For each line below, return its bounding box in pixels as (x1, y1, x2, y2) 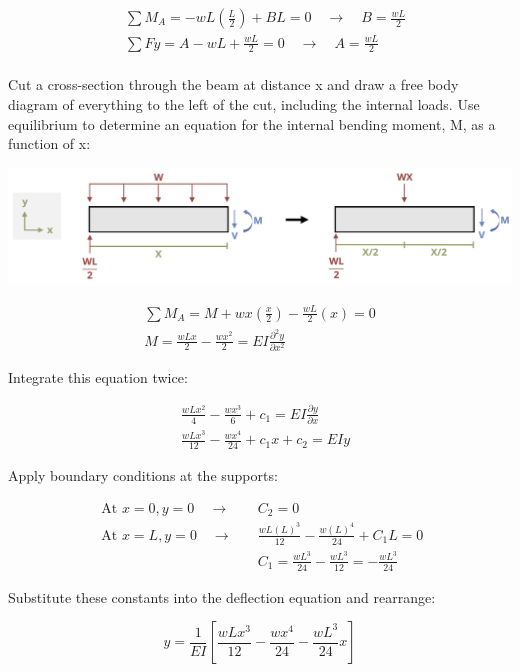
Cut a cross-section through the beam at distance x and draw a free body (8, 74, 459, 95)
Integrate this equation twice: (8, 366, 188, 387)
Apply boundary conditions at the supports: (8, 465, 278, 485)
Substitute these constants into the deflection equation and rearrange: (8, 586, 436, 607)
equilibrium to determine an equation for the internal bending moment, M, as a (8, 113, 496, 134)
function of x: (8, 133, 91, 154)
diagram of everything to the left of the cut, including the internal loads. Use (8, 94, 480, 115)
